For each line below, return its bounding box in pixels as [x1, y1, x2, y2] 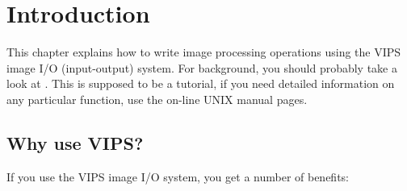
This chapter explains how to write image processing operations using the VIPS [6, 44, 401, 60]
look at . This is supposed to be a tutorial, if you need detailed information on [6, 75, 395, 92]
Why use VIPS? [6, 130, 144, 155]
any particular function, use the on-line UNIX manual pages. [6, 90, 308, 107]
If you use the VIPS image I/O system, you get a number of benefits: [6, 168, 350, 185]
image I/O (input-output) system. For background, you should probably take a [6, 59, 397, 76]
